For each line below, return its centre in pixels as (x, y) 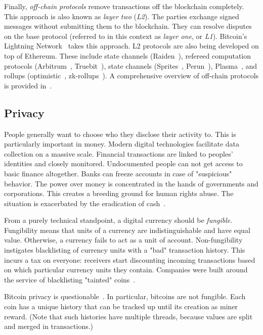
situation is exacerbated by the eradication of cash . (85, 203)
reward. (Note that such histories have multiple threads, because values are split (128, 316)
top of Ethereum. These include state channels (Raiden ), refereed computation (128, 55)
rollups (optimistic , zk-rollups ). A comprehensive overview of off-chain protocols (131, 76)
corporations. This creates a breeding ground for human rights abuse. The (119, 193)
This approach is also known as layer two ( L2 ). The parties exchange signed (122, 16)
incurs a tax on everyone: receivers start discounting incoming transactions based (130, 259)
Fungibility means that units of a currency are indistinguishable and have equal (127, 230)
